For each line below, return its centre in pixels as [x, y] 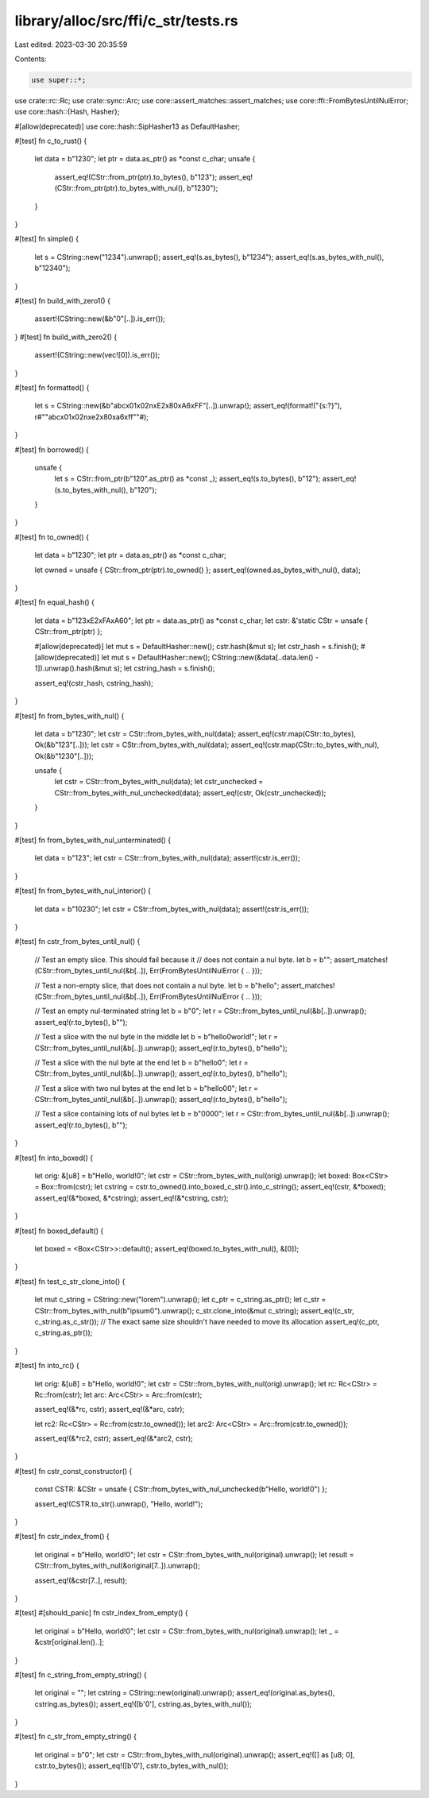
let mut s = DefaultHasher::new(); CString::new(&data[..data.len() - [210, 657]
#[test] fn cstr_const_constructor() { [73, 1471]
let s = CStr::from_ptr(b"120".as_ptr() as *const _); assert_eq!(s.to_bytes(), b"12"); [187, 479]
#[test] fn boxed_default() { [59, 1231]
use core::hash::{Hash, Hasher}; [67, 112]
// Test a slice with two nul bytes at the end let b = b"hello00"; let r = [146, 1088]
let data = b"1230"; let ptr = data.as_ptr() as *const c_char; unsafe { [145, 159]
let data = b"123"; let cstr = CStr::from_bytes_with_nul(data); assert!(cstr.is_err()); [168, 858]
